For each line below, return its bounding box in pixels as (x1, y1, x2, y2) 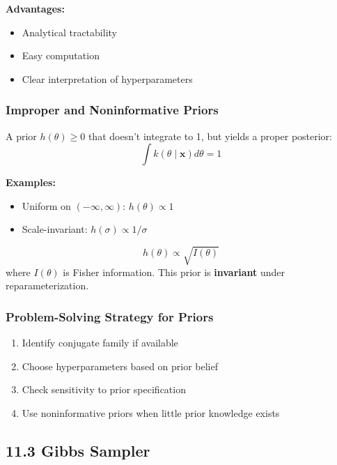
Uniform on (22, 198, 71, 213)
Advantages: (6, 1, 65, 15)
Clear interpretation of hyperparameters (22, 71, 193, 86)
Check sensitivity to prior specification (22, 382, 186, 397)
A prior (6, 128, 37, 143)
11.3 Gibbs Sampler (6, 439, 150, 461)
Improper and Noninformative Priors (6, 101, 219, 119)
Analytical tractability (22, 24, 117, 39)
